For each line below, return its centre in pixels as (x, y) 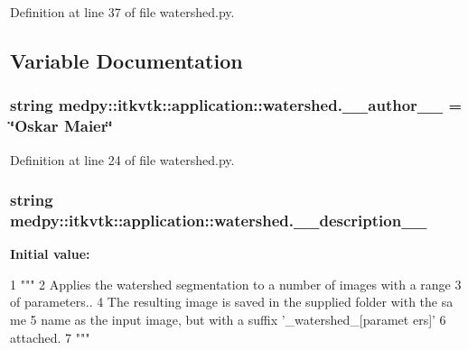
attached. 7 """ (50, 337)
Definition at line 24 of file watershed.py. (122, 159)
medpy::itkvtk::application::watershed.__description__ (219, 220)
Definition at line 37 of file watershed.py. (122, 12)
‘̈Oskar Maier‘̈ (61, 126)
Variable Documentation (126, 60)
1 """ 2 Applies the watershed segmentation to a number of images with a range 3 (236, 284)
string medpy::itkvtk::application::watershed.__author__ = (236, 105)
